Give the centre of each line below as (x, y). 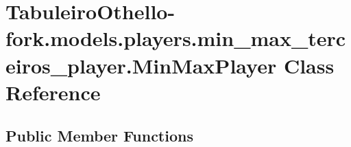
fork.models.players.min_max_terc (176, 38)
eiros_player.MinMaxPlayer (141, 65)
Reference (53, 92)
